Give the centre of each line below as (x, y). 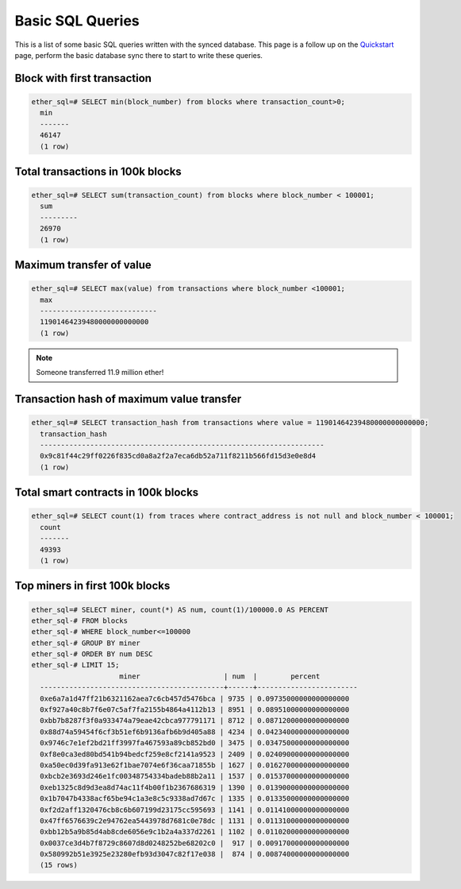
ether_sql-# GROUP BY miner (86, 643)
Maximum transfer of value (83, 265)
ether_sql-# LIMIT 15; (75, 665)
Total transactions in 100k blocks (98, 171)
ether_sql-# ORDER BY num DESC (92, 654)
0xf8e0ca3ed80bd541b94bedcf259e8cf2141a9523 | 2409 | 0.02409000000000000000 (195, 754)
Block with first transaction (83, 78)
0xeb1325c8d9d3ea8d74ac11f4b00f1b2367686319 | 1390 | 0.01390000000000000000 (195, 787)
